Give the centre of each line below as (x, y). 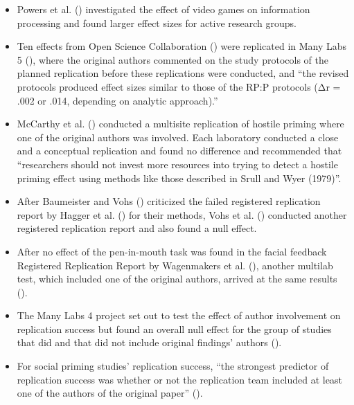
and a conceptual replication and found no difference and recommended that (179, 151)
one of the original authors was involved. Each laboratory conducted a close (178, 137)
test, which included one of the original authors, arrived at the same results (177, 279)
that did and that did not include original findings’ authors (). (149, 342)
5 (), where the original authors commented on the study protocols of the (172, 59)
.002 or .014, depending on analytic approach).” (117, 100)
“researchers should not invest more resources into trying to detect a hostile (177, 164)
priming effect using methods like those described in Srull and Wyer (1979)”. (179, 178)
